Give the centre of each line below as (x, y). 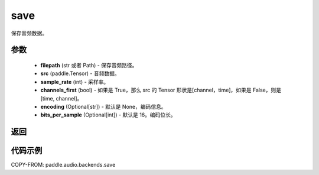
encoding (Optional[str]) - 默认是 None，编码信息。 (103, 106)
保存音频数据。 (29, 33)
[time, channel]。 (61, 98)
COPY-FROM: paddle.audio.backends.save (63, 165)
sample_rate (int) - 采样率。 (75, 82)
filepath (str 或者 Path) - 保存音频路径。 (89, 65)
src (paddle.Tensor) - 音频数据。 (80, 73)
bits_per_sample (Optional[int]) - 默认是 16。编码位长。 (108, 115)
